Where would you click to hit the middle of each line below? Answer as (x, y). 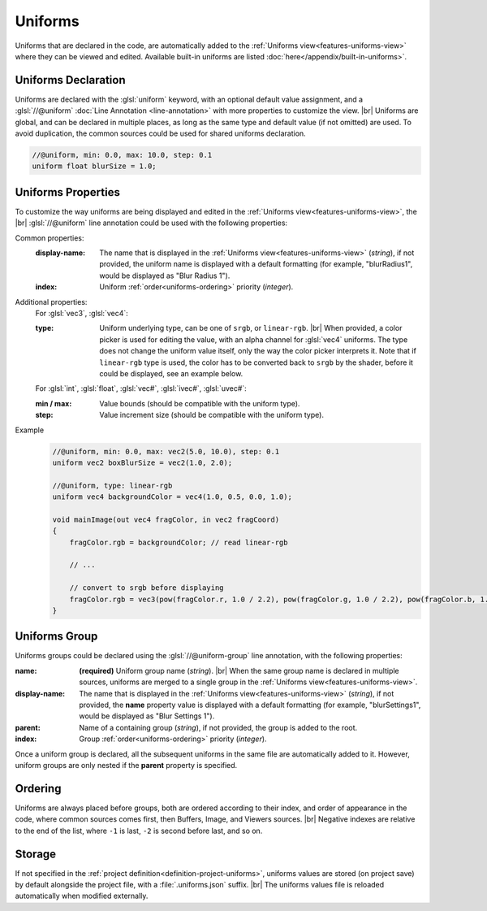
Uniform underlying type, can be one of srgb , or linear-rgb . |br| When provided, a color (251, 328)
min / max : (54, 403)
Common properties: (50, 238)
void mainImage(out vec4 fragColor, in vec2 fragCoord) (166, 519)
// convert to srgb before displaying (147, 588)
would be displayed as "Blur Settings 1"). (147, 716)
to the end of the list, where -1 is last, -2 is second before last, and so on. (139, 831)
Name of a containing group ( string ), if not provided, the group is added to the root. (218, 727)
